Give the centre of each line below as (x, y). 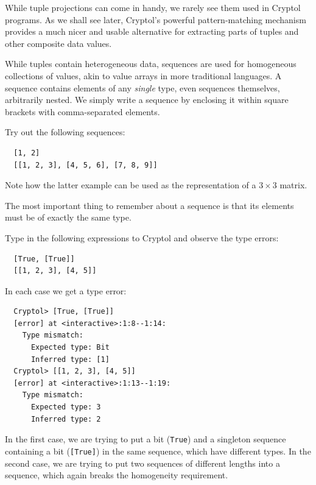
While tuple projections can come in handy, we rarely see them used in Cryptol (153, 7)
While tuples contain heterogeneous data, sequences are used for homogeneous (151, 64)
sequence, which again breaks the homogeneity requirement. (117, 475)
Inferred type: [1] (70, 359)
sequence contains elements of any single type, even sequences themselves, (142, 87)
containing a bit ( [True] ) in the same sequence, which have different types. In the (158, 451)
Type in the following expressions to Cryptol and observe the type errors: (142, 237)
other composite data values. (58, 43)
